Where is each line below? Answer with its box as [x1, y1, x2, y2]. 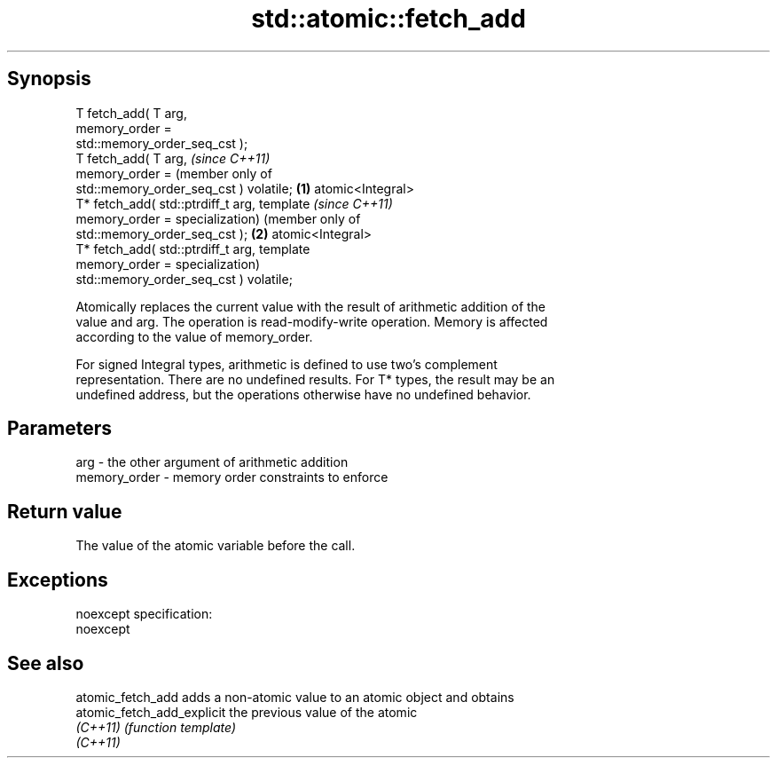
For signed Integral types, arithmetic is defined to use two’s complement [75, 356, 498, 372]
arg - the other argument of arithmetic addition [75, 454, 349, 470]
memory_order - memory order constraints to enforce [75, 469, 388, 485]
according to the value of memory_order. [75, 328, 313, 344]
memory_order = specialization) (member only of [75, 210, 361, 226]
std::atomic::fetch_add [251, 4, 526, 34]
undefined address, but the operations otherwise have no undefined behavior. [75, 386, 531, 402]
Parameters [7, 417, 112, 440]
